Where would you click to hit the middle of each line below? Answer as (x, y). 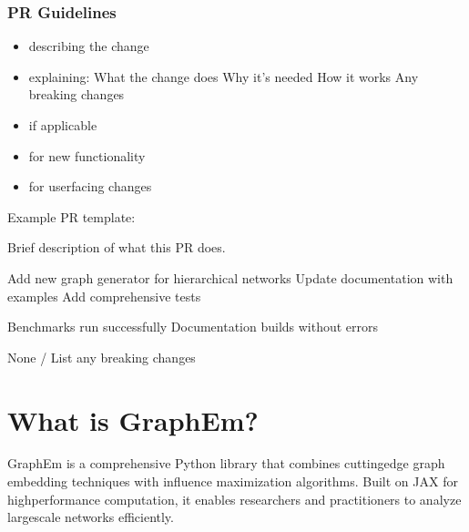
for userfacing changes (90, 186)
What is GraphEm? (133, 419)
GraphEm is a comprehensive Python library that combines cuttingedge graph (226, 463)
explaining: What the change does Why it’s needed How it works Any (224, 76)
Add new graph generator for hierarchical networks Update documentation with (230, 277)
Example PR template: (71, 216)
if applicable (63, 125)
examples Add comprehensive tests (104, 296)
